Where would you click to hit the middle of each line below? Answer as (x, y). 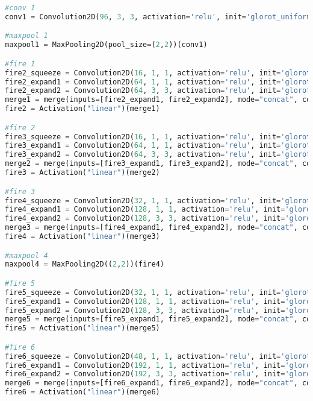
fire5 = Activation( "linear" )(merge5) (82, 328)
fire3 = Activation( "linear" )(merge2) (82, 173)
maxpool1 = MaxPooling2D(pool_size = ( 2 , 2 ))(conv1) (106, 45)
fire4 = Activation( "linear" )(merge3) (82, 236)
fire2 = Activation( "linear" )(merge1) (82, 109)
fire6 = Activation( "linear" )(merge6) (82, 392)
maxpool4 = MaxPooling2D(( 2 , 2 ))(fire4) (85, 264)
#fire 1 (20, 64)
